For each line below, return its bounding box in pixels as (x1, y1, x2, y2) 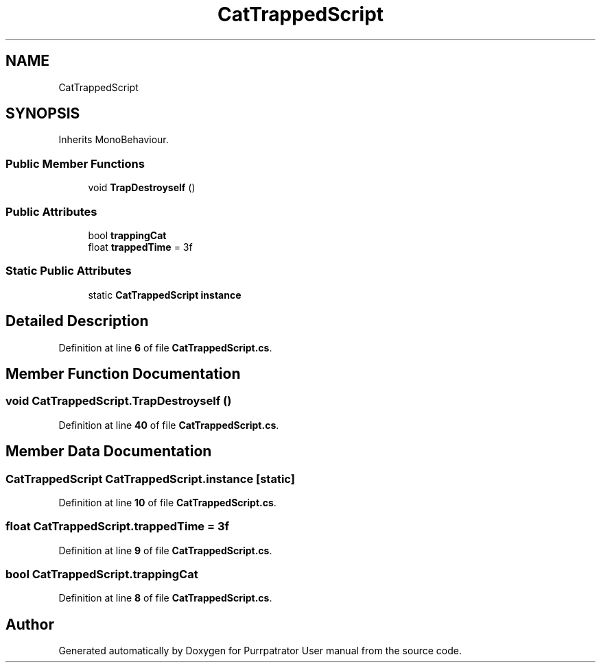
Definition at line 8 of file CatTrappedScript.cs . (58, 592, 272, 604)
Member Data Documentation (5, 443, 212, 460)
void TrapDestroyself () (88, 182, 196, 194)
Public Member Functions (5, 156, 145, 171)
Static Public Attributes (5, 264, 132, 278)
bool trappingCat (88, 229, 167, 241)
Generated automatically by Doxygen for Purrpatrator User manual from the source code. (58, 645, 462, 657)
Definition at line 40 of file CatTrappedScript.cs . (58, 419, 279, 431)
